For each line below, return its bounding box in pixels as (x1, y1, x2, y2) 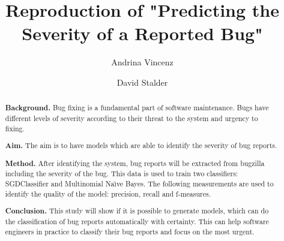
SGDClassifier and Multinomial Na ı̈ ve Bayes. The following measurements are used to (5, 179, 274, 189)
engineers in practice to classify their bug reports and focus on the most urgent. (5, 226, 255, 236)
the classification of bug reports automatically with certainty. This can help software (5, 216, 269, 226)
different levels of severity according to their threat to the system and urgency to (5, 113, 258, 123)
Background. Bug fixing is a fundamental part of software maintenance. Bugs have (5, 103, 269, 113)
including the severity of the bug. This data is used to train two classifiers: (5, 168, 238, 179)
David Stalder (116, 76, 168, 88)
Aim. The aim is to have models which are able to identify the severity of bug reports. (5, 140, 277, 151)
